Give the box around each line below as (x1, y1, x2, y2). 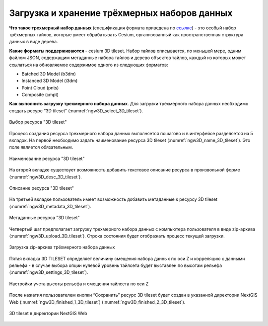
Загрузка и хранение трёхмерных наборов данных (9, 7, 233, 18)
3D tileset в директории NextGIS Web (9, 311, 87, 317)
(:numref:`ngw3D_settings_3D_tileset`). (9, 269, 88, 275)
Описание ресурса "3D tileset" (9, 185, 74, 191)
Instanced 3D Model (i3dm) (21, 78, 78, 84)
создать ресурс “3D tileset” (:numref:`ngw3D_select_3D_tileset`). (9, 107, 143, 114)
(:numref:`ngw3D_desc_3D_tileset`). (9, 174, 82, 180)
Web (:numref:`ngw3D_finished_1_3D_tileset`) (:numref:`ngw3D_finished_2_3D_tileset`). (9, 299, 186, 305)
